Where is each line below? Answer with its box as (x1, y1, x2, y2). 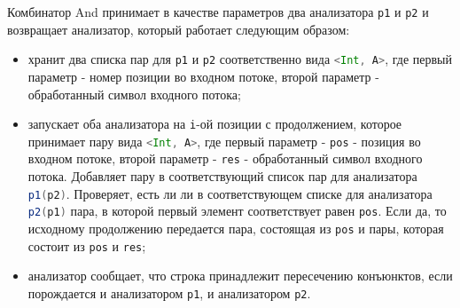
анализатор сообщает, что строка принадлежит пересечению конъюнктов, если (27, 266, 453, 285)
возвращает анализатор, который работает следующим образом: (7, 20, 350, 38)
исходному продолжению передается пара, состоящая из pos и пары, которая (27, 218, 444, 237)
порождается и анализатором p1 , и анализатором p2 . (27, 283, 311, 302)
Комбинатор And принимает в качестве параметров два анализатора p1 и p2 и (7, 3, 429, 20)
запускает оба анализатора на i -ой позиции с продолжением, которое (27, 115, 402, 133)
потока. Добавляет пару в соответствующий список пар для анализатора (27, 167, 417, 186)
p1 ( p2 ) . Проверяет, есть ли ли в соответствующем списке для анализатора (27, 184, 433, 202)
